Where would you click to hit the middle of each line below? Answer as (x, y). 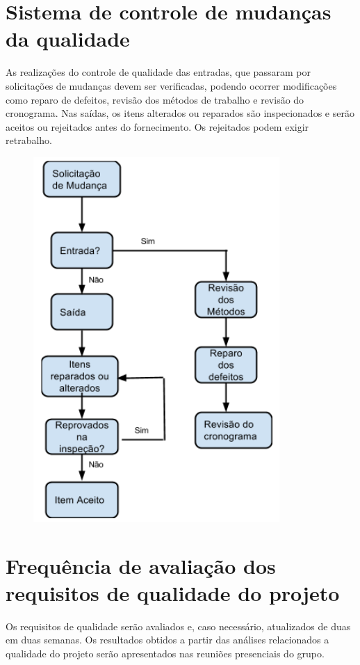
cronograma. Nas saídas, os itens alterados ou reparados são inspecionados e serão (180, 113)
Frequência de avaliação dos (141, 565)
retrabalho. (29, 140)
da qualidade (68, 39)
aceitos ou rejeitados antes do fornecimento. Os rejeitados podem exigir (157, 126)
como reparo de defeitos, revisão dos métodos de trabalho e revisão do (155, 99)
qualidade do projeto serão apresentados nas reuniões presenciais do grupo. (165, 653)
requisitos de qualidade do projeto (173, 592)
